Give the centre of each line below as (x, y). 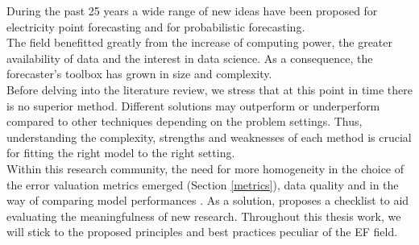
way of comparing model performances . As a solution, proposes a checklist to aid (208, 200)
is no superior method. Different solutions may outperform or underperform (193, 105)
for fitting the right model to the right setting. (121, 153)
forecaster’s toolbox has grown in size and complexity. (139, 74)
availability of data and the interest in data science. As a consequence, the (190, 58)
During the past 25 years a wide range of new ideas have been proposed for (192, 10)
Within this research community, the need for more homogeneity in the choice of (205, 168)
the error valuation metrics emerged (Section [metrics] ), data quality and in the (203, 184)
